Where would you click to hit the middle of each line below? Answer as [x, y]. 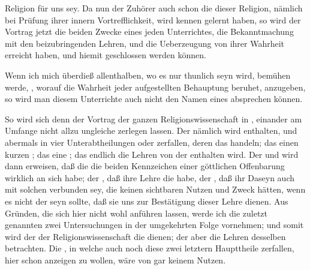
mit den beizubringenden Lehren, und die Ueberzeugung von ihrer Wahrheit [145, 43]
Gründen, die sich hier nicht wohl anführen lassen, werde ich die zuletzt [136, 213]
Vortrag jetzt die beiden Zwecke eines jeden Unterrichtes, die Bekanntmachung [149, 31]
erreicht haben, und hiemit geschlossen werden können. [106, 55]
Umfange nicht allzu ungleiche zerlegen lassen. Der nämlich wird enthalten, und [151, 130]
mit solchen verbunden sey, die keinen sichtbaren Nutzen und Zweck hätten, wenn [155, 189]
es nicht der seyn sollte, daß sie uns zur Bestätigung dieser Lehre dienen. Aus [147, 201]
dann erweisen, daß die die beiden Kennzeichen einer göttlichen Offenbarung [145, 166]
